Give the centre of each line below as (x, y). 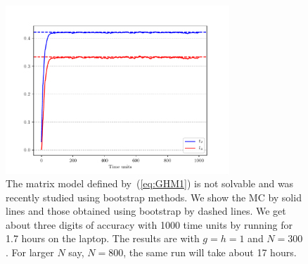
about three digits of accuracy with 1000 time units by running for (149, 224)
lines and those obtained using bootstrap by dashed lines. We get (146, 211)
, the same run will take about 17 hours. (210, 252)
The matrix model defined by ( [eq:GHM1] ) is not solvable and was (150, 183)
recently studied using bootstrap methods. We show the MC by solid (154, 197)
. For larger (30, 252)
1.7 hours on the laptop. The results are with (103, 238)
